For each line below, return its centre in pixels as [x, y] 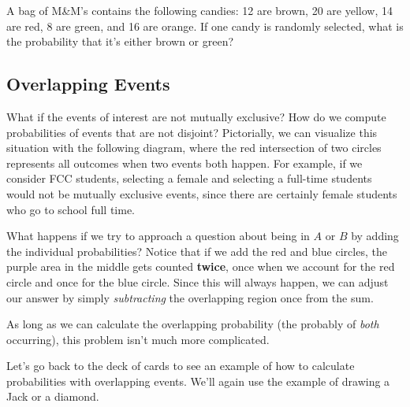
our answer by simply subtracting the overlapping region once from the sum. [190, 297]
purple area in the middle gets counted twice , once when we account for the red [201, 266]
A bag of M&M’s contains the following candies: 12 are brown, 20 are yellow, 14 [199, 10]
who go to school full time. [71, 209]
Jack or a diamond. [53, 396]
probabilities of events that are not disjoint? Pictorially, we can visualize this [192, 132]
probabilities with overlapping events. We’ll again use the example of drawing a [198, 381]
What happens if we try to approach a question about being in [158, 236]
